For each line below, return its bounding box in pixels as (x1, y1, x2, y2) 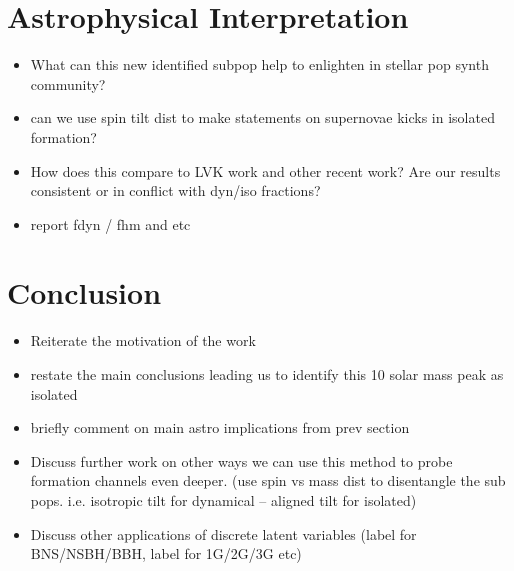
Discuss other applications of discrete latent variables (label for (30, 523, 417, 544)
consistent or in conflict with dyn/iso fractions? (30, 180, 321, 201)
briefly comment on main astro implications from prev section (30, 417, 410, 438)
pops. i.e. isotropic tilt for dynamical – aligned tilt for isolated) (30, 489, 417, 510)
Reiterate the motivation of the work (30, 330, 256, 351)
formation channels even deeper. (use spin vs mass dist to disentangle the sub (30, 470, 506, 491)
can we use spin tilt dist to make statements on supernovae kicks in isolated (30, 107, 495, 128)
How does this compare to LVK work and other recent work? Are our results (30, 160, 501, 181)
